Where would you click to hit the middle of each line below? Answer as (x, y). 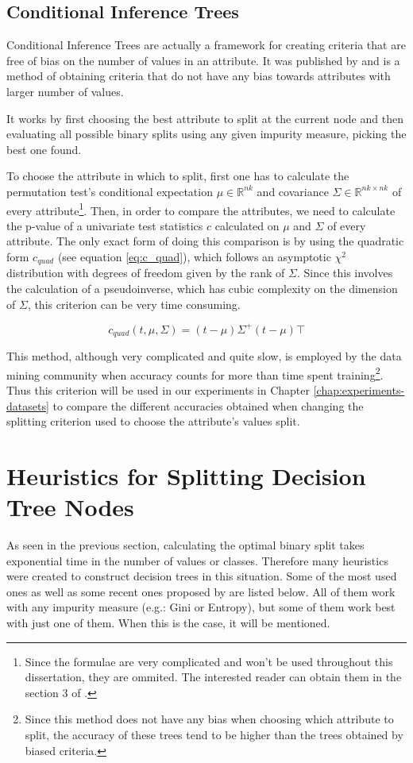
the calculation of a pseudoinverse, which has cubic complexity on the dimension (202, 289)
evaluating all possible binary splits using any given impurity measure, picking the (206, 134)
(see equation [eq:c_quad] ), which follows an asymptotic (194, 256)
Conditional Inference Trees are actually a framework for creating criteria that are (206, 45)
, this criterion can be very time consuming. (134, 304)
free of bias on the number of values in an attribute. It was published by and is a (203, 60)
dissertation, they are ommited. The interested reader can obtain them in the (213, 677)
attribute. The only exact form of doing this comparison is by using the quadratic (205, 241)
